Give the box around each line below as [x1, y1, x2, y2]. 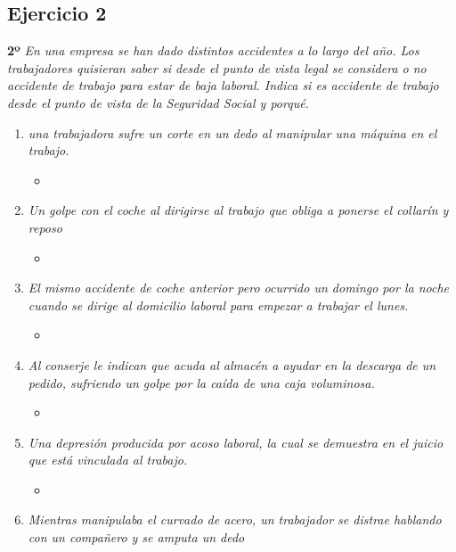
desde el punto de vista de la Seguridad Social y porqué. [7, 93, 309, 111]
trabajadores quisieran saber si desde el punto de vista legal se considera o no [7, 58, 427, 77]
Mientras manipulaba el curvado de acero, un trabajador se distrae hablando [28, 510, 442, 529]
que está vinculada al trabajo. [28, 450, 188, 469]
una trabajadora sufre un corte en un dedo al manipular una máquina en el [28, 123, 437, 142]
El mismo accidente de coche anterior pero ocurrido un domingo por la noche [28, 278, 449, 297]
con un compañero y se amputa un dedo [28, 528, 245, 547]
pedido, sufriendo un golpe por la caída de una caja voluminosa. [28, 373, 375, 391]
